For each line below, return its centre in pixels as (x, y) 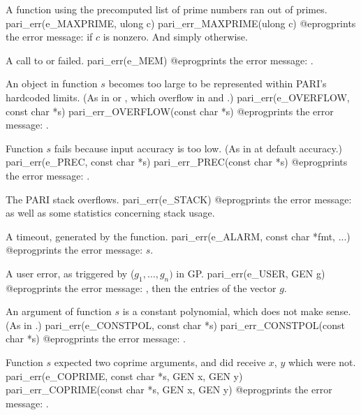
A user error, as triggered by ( (70, 273)
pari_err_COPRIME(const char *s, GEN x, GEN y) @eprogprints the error (169, 389)
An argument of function (59, 311)
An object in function (52, 83)
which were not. (322, 362)
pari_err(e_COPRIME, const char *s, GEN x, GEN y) (124, 376)
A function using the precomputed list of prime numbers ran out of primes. (167, 9)
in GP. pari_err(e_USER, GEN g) (251, 273)
